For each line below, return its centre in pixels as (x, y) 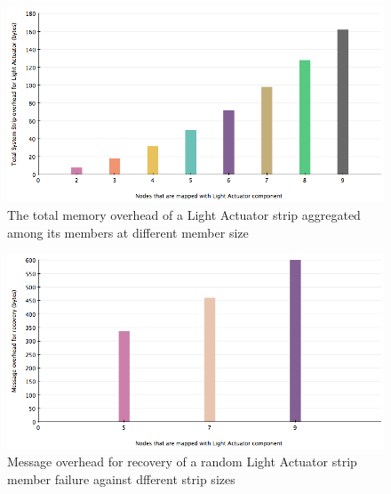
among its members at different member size (128, 232)
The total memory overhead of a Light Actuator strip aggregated (184, 215)
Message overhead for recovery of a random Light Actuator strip (182, 462)
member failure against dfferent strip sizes (121, 478)
